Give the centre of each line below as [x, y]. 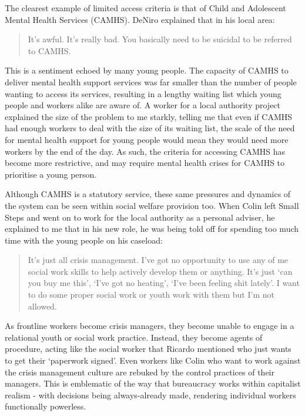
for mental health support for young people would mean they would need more [147, 139]
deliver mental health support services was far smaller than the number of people [151, 81]
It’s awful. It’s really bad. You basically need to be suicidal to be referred [160, 39]
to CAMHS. [49, 50]
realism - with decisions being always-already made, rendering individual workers [150, 395]
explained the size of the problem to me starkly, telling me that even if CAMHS [149, 116]
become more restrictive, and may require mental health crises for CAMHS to [145, 163]
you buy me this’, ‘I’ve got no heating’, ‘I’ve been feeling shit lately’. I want [164, 283]
